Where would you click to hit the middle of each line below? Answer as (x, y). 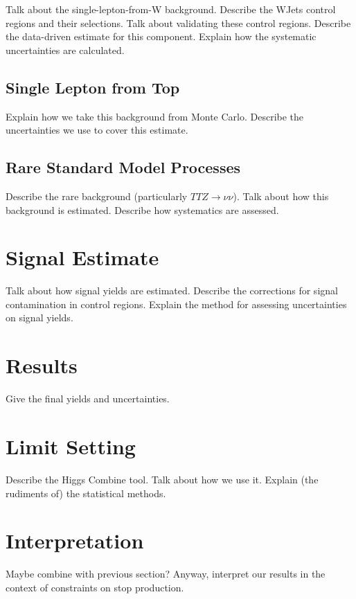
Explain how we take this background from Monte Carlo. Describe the (155, 116)
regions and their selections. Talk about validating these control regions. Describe (178, 23)
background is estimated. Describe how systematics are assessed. (142, 209)
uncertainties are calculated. (65, 50)
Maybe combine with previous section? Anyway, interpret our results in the (166, 574)
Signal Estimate (82, 257)
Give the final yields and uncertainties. (88, 399)
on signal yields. (39, 318)
